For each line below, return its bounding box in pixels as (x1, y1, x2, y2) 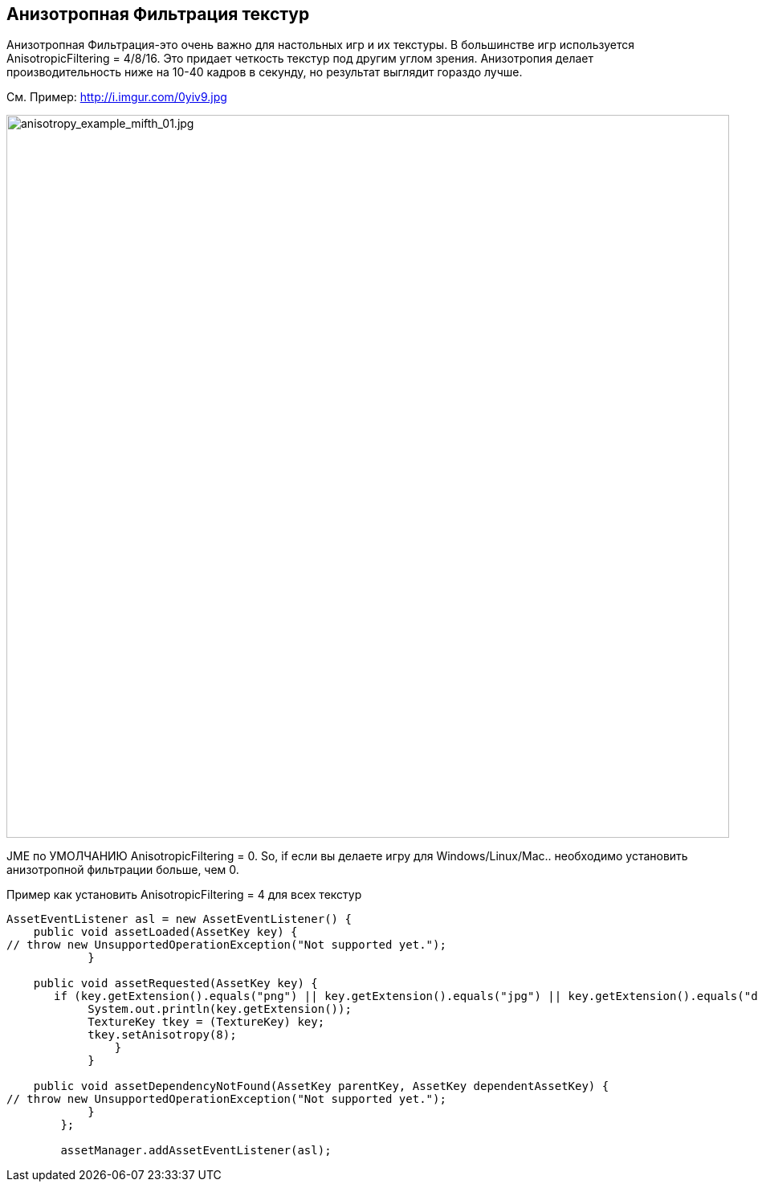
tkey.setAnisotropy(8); (88, 1028, 237, 1042)
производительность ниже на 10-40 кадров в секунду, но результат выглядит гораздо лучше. (6, 65, 523, 80)
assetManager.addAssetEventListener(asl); (60, 1144, 332, 1157)
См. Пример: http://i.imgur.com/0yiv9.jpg (6, 90, 227, 104)
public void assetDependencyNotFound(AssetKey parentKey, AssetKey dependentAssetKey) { (33, 1080, 609, 1093)
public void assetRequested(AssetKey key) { (33, 977, 318, 990)
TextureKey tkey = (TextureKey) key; (88, 1015, 325, 1029)
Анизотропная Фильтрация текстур (6, 4, 310, 24)
